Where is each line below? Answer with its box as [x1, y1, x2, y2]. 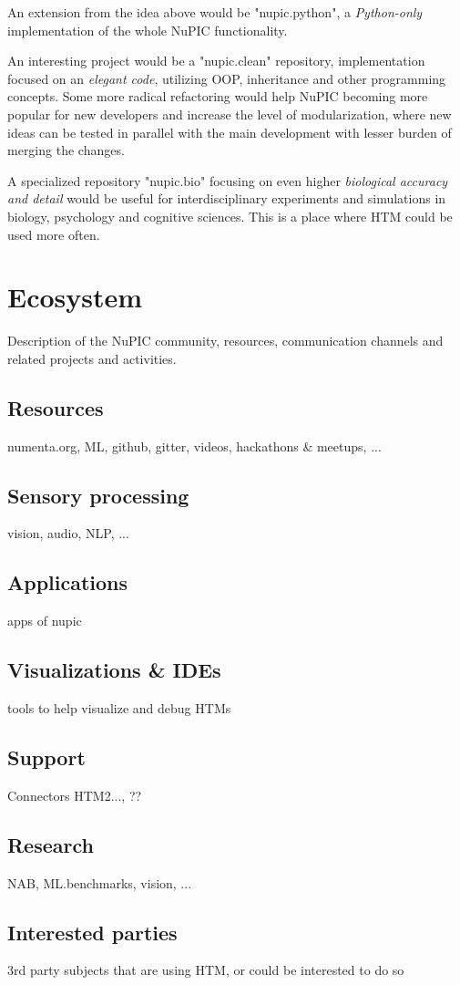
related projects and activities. [7, 348, 177, 368]
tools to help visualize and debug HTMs [7, 699, 231, 718]
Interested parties [7, 918, 178, 946]
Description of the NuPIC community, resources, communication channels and [7, 331, 444, 350]
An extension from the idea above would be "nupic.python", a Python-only [7, 3, 423, 21]
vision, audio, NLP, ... [7, 524, 129, 543]
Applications [7, 568, 128, 596]
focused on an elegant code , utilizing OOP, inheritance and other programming [7, 68, 446, 88]
